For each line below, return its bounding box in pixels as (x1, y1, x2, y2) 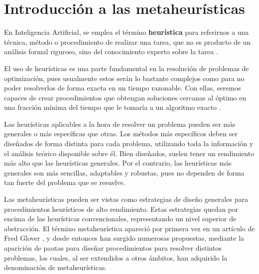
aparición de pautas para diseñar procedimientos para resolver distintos (4, 243, 222, 253)
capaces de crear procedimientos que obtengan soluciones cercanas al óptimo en (4, 92, 247, 102)
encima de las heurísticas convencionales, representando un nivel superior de (4, 213, 237, 224)
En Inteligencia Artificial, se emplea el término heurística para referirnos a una (4, 27, 249, 37)
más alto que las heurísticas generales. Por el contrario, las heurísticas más (4, 158, 232, 168)
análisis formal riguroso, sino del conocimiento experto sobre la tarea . (4, 46, 218, 57)
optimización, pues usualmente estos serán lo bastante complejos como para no (4, 73, 245, 83)
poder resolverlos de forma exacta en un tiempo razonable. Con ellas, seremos (4, 83, 241, 93)
